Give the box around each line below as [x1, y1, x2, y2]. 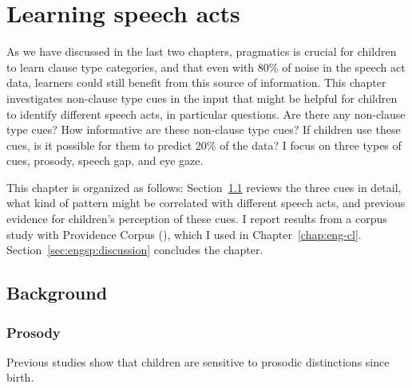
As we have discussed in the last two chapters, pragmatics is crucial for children [6, 43, 397, 60]
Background [6, 280, 108, 305]
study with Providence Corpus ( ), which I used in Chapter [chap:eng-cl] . [6, 225, 362, 242]
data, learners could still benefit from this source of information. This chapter [6, 74, 386, 91]
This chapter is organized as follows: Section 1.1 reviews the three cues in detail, [6, 178, 402, 195]
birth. [6, 369, 34, 386]
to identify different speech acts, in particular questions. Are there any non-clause [6, 105, 406, 122]
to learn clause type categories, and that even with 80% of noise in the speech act [6, 58, 406, 75]
